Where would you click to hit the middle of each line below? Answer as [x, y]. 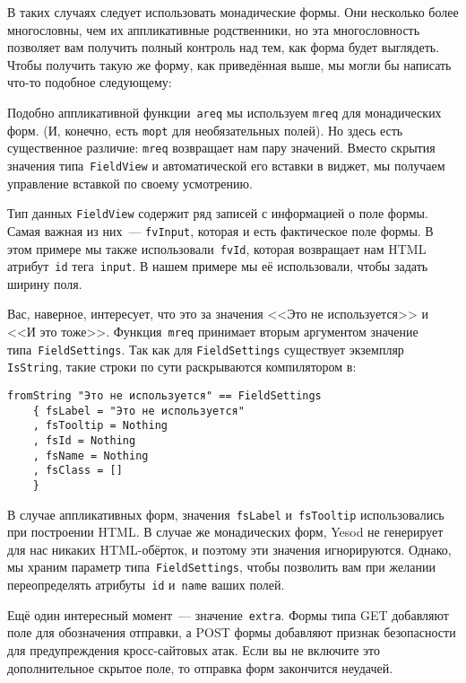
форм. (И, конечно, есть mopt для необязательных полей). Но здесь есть [205, 130]
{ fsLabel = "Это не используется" [138, 411]
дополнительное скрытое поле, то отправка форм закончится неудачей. [200, 667]
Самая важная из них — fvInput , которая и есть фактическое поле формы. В [220, 230]
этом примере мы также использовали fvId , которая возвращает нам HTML [217, 248]
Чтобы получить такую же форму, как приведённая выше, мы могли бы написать [229, 64]
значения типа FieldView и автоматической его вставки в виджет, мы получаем [226, 165]
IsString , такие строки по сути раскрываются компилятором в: [182, 367]
